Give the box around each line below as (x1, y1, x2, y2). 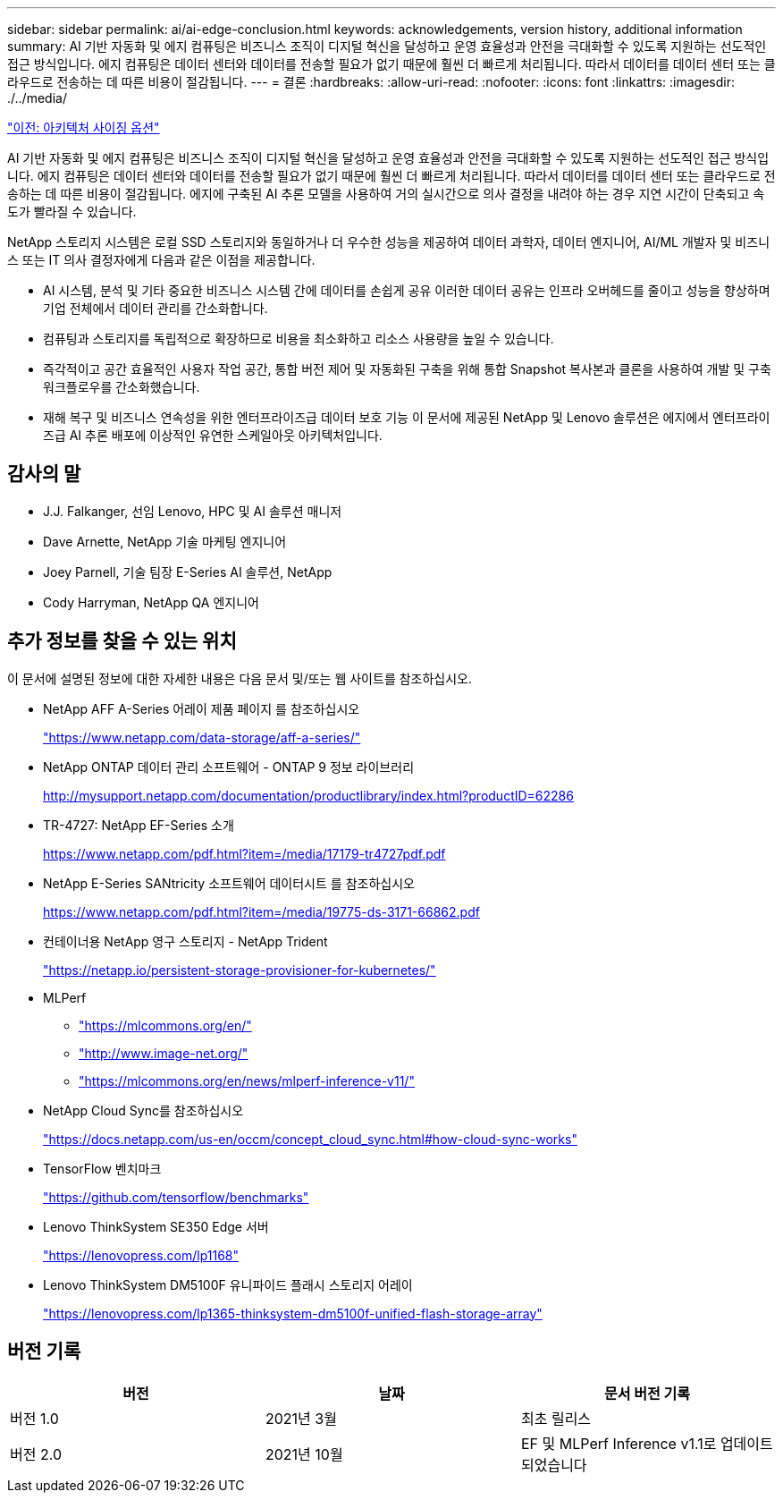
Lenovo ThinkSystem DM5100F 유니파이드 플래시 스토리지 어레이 (43, 1276, 413, 1292)
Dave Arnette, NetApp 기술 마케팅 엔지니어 (43, 533, 287, 549)
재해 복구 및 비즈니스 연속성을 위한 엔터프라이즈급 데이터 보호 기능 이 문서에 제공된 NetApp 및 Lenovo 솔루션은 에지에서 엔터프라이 (43, 410, 770, 425)
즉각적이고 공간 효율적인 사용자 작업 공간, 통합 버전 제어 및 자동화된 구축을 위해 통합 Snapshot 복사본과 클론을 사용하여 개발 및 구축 (43, 361, 771, 377)
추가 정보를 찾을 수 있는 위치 (7, 630, 237, 653)
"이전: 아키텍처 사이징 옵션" (7, 120, 160, 135)
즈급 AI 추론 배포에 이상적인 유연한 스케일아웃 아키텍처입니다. (43, 428, 383, 443)
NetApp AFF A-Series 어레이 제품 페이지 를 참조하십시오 (43, 700, 360, 716)
